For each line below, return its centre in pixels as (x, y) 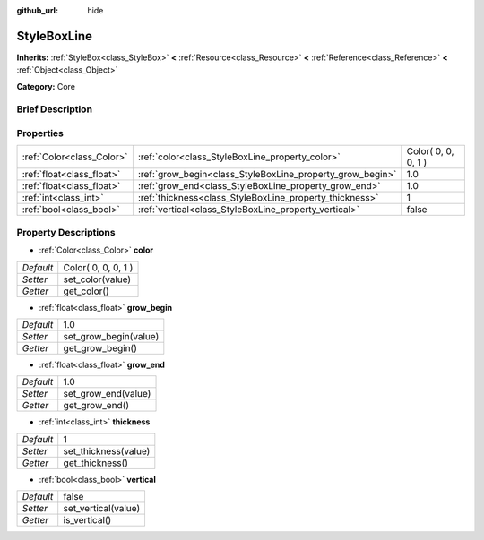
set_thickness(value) (107, 450)
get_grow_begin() (100, 347)
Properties (40, 133)
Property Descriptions (66, 232)
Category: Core (46, 86)
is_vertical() (87, 520)
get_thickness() (96, 463)
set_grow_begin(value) (111, 336)
